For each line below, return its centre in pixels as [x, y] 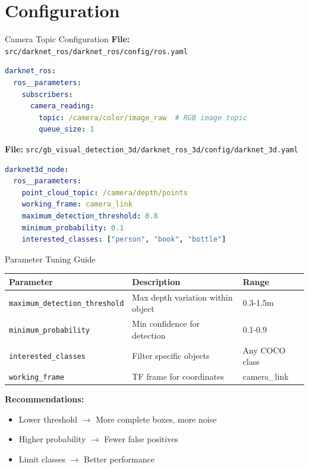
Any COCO [264, 350]
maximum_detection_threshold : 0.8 [90, 216]
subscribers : [47, 94]
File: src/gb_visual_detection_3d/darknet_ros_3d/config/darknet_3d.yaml [152, 148]
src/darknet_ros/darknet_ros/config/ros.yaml [96, 51]
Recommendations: [45, 399]
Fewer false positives [141, 439]
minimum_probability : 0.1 [73, 228]
